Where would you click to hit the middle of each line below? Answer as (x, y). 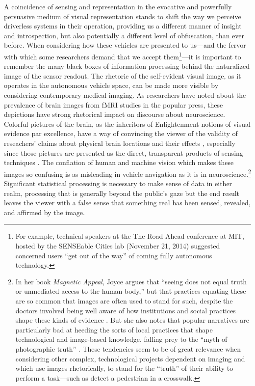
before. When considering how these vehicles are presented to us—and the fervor (125, 45)
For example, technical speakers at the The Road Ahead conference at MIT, (130, 236)
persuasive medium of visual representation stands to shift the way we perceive (123, 16)
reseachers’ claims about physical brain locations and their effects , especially (120, 143)
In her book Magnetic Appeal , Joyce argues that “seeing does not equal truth (131, 281)
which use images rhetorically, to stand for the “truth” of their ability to (124, 368)
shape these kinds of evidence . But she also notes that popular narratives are (132, 320)
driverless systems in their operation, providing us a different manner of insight (123, 26)
